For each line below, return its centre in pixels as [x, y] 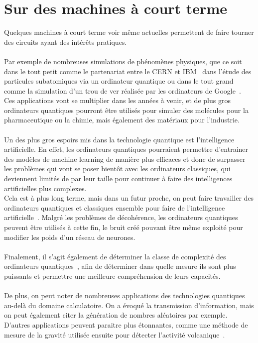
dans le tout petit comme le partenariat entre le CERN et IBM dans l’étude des [128, 71]
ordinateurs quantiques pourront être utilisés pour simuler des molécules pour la [126, 110]
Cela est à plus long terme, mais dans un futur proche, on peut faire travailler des [129, 198]
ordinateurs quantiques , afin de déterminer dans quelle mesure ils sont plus [120, 266]
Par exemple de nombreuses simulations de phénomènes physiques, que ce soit [123, 61]
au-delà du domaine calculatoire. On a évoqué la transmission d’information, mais [129, 305]
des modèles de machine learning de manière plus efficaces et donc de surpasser [125, 159]
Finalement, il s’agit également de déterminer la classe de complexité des [115, 256]
